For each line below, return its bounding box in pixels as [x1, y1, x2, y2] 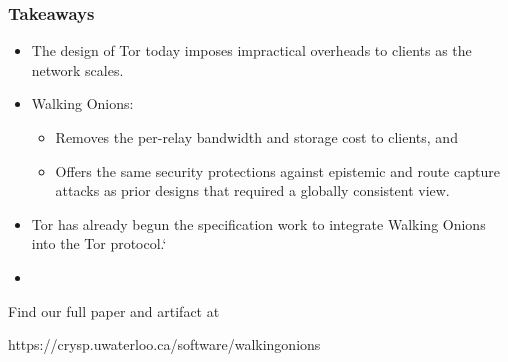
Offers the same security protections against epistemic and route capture [55, 160, 500, 181]
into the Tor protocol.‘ [31, 233, 167, 254]
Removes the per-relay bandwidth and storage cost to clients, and [55, 127, 458, 147]
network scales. [31, 59, 124, 80]
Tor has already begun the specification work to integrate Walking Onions [31, 213, 486, 234]
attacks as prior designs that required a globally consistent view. [55, 180, 450, 201]
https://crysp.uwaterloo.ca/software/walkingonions [8, 334, 321, 355]
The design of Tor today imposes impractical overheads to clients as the [31, 40, 472, 61]
